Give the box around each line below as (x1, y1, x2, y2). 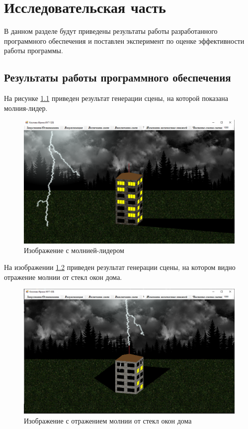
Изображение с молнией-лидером (24, 245, 124, 256)
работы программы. (4, 45, 63, 56)
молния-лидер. (4, 102, 48, 113)
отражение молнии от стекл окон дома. (4, 271, 122, 282)
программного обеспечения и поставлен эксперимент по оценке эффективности (4, 35, 245, 46)
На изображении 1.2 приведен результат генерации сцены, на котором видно (4, 261, 236, 272)
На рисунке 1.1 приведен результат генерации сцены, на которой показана (4, 93, 229, 103)
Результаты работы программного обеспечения (4, 70, 231, 85)
